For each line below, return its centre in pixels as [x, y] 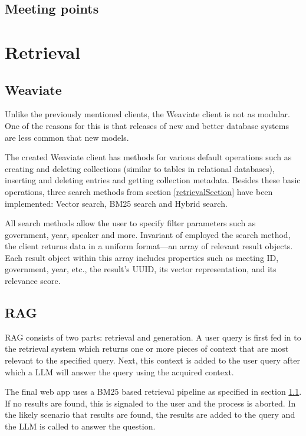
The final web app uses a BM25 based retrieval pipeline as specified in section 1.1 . [153, 392]
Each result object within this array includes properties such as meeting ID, [142, 257]
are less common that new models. [67, 137]
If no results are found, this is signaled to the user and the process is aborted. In [150, 403]
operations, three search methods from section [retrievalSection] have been [139, 191]
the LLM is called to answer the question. [80, 426]
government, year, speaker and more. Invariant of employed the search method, [148, 234]
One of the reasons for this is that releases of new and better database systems [147, 125]
